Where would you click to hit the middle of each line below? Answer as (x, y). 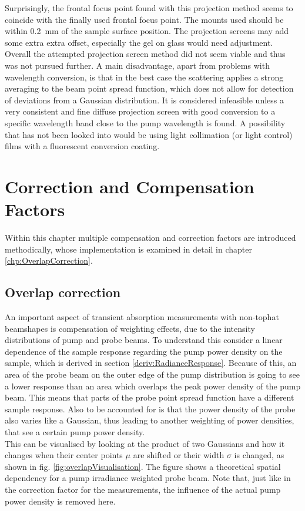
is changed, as (259, 455)
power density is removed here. (60, 501)
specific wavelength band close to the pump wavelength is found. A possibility (145, 122)
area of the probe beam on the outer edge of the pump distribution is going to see (152, 374)
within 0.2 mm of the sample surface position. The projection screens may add (147, 31)
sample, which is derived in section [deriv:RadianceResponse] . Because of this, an (151, 363)
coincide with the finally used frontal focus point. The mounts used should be (144, 19)
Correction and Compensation (130, 186)
